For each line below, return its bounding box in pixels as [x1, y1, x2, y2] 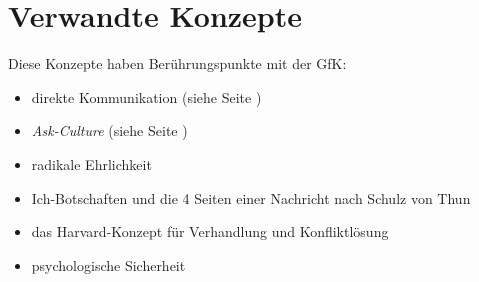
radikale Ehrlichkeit [31, 153, 152, 174]
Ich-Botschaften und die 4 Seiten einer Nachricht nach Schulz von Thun [31, 187, 471, 208]
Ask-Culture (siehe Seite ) [31, 120, 188, 141]
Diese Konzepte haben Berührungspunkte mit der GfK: [8, 53, 347, 74]
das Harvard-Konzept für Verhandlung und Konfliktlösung [31, 221, 389, 242]
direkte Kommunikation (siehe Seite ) [31, 86, 262, 107]
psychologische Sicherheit [31, 254, 186, 275]
